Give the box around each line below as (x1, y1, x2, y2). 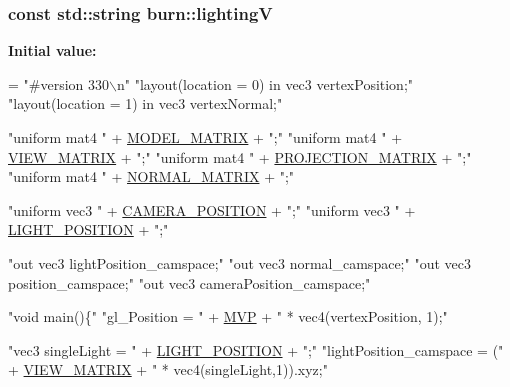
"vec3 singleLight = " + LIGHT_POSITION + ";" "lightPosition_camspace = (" (8, 339, 504, 360)
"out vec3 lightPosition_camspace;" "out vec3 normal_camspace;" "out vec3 (8, 252, 471, 273)
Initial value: (8, 40, 97, 61)
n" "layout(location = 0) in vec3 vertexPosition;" (116, 73, 414, 94)
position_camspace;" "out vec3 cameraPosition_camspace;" (8, 272, 371, 293)
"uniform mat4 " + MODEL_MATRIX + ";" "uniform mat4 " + (8, 127, 403, 147)
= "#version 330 (8, 73, 110, 94)
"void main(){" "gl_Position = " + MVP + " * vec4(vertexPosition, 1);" (8, 306, 448, 327)
